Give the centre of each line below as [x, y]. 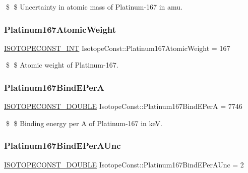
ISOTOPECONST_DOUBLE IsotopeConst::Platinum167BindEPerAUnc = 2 [124, 164]
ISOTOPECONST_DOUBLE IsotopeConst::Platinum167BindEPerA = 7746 [123, 106]
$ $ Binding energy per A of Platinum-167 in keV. [84, 123]
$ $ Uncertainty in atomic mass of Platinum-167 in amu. [94, 7]
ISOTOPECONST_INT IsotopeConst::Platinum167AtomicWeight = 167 [117, 48]
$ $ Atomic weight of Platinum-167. [62, 65]
